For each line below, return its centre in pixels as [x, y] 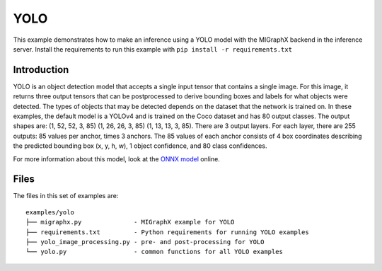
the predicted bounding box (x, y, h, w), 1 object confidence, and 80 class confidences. [140, 146]
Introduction [41, 70]
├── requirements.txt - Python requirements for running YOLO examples [167, 232]
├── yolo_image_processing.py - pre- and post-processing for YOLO [145, 242]
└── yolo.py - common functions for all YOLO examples [154, 252]
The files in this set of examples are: [66, 196]
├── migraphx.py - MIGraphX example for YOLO [130, 222]
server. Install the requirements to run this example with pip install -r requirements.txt [153, 49]
